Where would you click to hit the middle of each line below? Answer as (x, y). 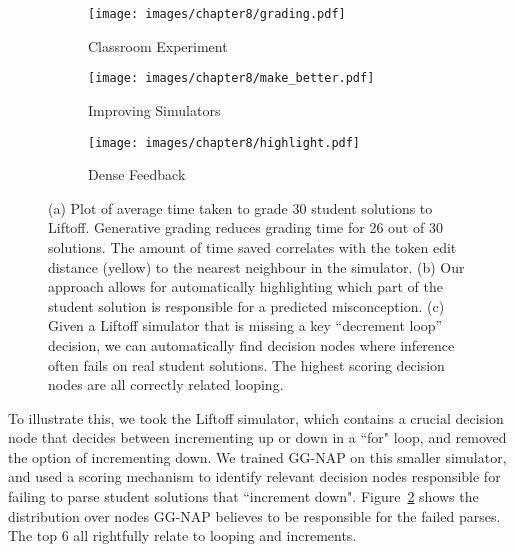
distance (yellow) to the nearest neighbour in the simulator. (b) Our (256, 266)
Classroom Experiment (158, 45)
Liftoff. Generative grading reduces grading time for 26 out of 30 (245, 227)
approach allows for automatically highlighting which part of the (245, 286)
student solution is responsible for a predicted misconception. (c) (246, 305)
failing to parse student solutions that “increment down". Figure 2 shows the (243, 496)
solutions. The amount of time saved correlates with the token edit (252, 246)
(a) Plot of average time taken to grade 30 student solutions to (240, 207)
